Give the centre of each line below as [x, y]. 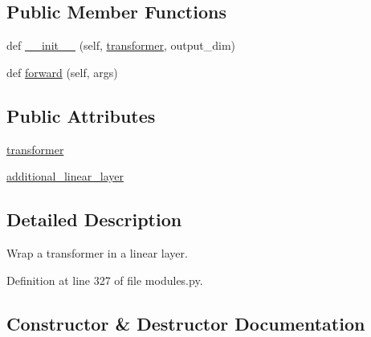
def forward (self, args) [62, 72]
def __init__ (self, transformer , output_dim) [121, 45]
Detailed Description [94, 219]
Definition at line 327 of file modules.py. [105, 280]
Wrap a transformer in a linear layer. [97, 252]
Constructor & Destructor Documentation [186, 323]
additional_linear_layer [65, 176]
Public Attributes [81, 115]
